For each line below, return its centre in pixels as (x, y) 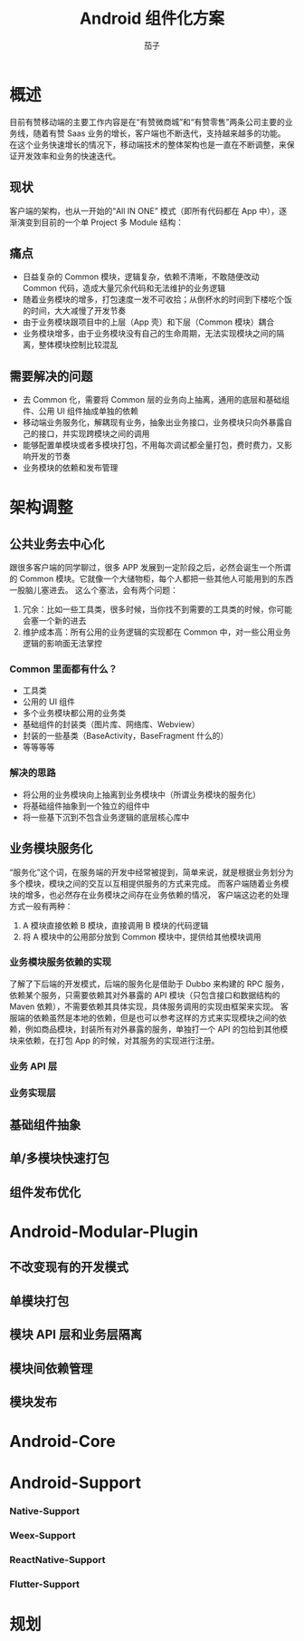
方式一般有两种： (41, 906)
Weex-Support (43, 1536)
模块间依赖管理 (51, 1369)
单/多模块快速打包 (60, 1158)
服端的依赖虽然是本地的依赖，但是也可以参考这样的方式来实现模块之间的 (144, 1017)
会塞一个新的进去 (54, 621)
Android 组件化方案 (152, 19)
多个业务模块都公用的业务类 (74, 714)
